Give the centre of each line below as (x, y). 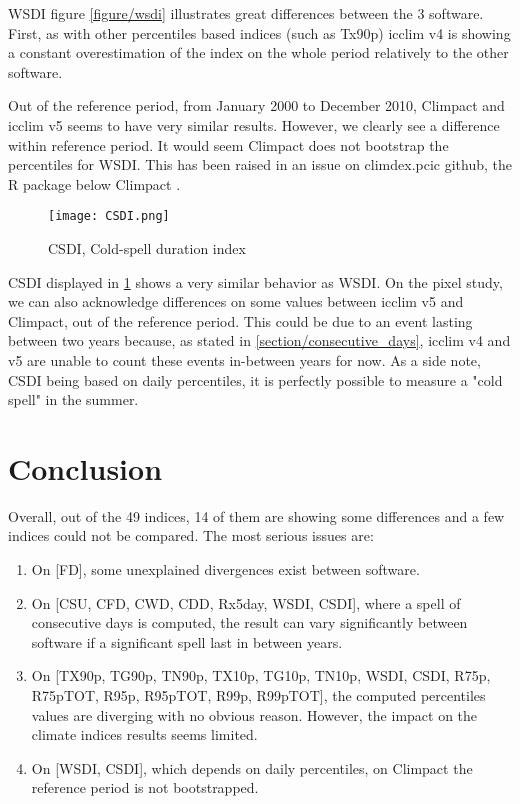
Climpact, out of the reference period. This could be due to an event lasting (240, 320)
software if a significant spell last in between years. (187, 641)
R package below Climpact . (94, 183)
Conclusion (85, 467)
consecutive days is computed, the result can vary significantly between (249, 622)
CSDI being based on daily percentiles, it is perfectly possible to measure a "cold (255, 379)
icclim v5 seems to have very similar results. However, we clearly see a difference (254, 124)
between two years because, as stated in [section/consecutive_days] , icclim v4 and (259, 340)
